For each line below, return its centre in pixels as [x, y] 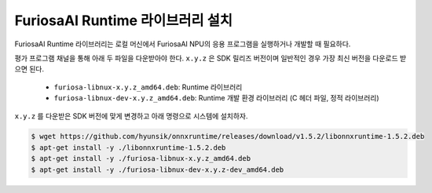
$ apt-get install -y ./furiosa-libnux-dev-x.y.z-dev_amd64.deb [157, 169]
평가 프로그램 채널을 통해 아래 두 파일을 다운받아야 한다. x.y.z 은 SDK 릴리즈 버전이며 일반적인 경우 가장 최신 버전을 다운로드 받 [211, 58]
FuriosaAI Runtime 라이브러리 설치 [124, 20]
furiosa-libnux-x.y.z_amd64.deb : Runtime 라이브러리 [148, 87]
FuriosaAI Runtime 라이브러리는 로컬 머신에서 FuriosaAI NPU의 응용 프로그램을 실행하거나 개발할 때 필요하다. [183, 44]
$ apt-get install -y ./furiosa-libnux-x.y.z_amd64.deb [141, 158]
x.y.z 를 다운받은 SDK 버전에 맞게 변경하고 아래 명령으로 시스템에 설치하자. [131, 116]
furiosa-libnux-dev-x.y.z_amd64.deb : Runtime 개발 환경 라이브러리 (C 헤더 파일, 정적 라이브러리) [217, 98]
